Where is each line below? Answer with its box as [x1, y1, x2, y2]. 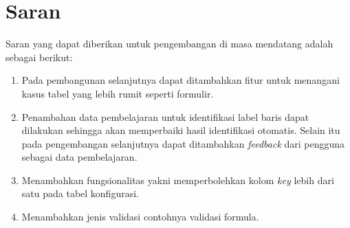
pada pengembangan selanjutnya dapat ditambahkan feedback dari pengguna [21, 136, 345, 150]
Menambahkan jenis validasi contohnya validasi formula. [21, 209, 259, 224]
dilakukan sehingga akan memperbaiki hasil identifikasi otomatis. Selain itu [21, 123, 340, 137]
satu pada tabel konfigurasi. [21, 186, 139, 201]
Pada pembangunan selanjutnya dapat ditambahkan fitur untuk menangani [21, 73, 340, 87]
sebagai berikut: [6, 49, 73, 64]
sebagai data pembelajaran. [21, 150, 138, 164]
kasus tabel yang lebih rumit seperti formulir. [21, 86, 214, 100]
